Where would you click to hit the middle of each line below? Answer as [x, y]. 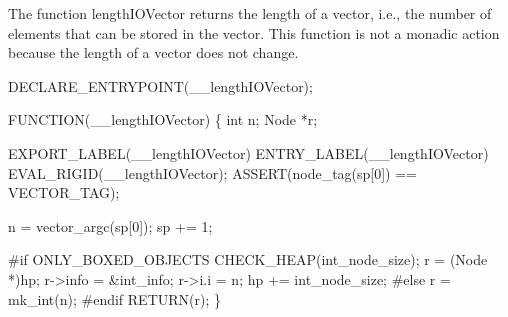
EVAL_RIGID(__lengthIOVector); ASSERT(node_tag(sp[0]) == [212, 172]
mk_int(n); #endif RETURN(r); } [114, 298]
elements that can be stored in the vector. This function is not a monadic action [254, 32]
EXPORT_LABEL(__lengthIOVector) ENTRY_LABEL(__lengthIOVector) [248, 152]
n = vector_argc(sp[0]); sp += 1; [110, 225]
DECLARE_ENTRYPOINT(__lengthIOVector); [160, 85]
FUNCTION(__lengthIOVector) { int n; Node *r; [163, 119]
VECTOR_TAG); [64, 192]
